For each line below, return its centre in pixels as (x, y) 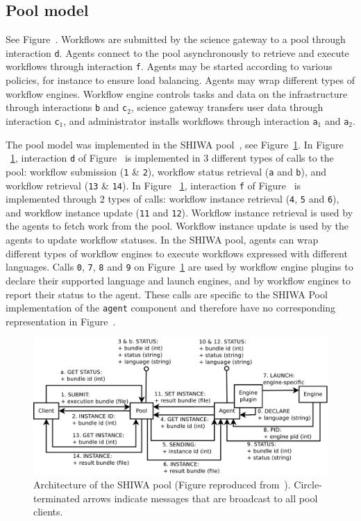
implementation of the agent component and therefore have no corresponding (171, 308)
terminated (57, 498)
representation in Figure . (61, 321)
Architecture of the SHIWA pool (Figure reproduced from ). (162, 485)
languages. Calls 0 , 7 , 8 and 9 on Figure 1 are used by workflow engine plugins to (179, 267)
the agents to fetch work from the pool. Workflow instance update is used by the (177, 226)
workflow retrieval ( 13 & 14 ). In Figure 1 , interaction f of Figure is (153, 185)
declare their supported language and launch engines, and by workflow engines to (178, 280)
